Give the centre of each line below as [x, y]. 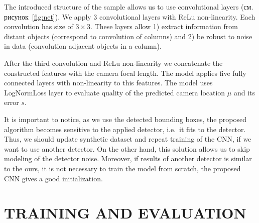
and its [244, 92]
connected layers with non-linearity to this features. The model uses [108, 83]
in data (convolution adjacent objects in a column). [83, 46]
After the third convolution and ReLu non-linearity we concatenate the [113, 63]
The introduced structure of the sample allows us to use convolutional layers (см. [129, 7]
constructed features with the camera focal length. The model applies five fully [125, 73]
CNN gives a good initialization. [53, 178]
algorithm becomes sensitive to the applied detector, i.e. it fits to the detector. [125, 129]
